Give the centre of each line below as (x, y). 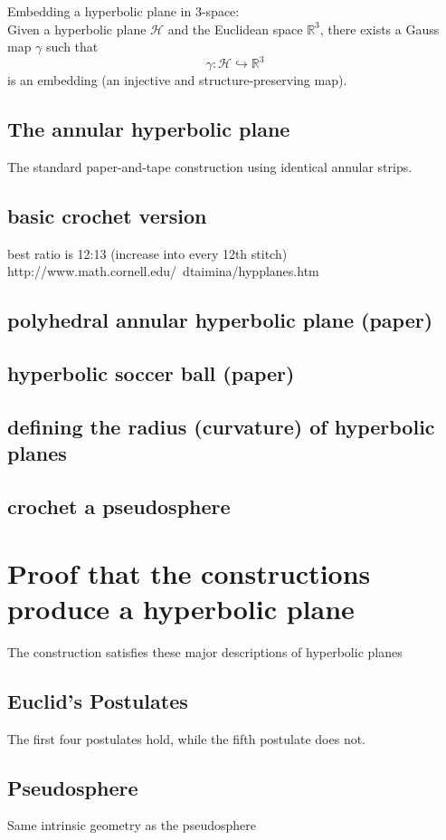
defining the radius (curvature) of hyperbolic (221, 427)
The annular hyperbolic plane (149, 129)
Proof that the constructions (189, 573)
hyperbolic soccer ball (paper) (151, 373)
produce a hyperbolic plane (181, 608)
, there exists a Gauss (380, 29)
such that (72, 47)
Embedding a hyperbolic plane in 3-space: (123, 11)
